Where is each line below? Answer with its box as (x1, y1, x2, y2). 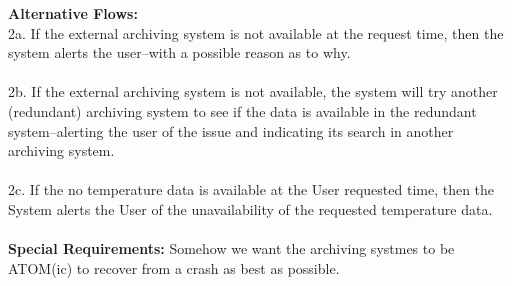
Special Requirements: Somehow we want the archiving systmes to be (8, 238, 455, 259)
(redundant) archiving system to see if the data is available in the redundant (8, 100, 477, 121)
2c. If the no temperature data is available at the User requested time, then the (8, 179, 495, 200)
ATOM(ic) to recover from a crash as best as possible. (8, 257, 340, 278)
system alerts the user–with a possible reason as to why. (8, 42, 351, 63)
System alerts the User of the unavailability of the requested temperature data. (8, 198, 493, 219)
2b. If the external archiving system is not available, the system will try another (8, 81, 498, 102)
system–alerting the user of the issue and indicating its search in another (8, 120, 454, 141)
